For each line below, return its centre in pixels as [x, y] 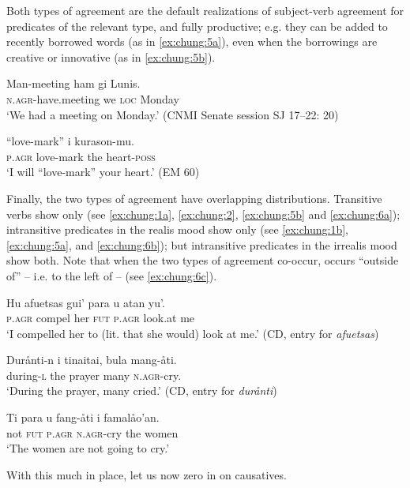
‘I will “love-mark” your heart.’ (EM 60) [103, 172]
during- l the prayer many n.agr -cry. [94, 375]
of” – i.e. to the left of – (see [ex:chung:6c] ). [112, 275]
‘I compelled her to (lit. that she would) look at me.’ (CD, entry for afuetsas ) [193, 333]
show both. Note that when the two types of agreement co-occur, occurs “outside [203, 260]
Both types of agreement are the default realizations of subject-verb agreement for [205, 10]
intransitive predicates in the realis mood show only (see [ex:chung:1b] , [177, 229]
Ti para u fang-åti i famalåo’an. [83, 417]
